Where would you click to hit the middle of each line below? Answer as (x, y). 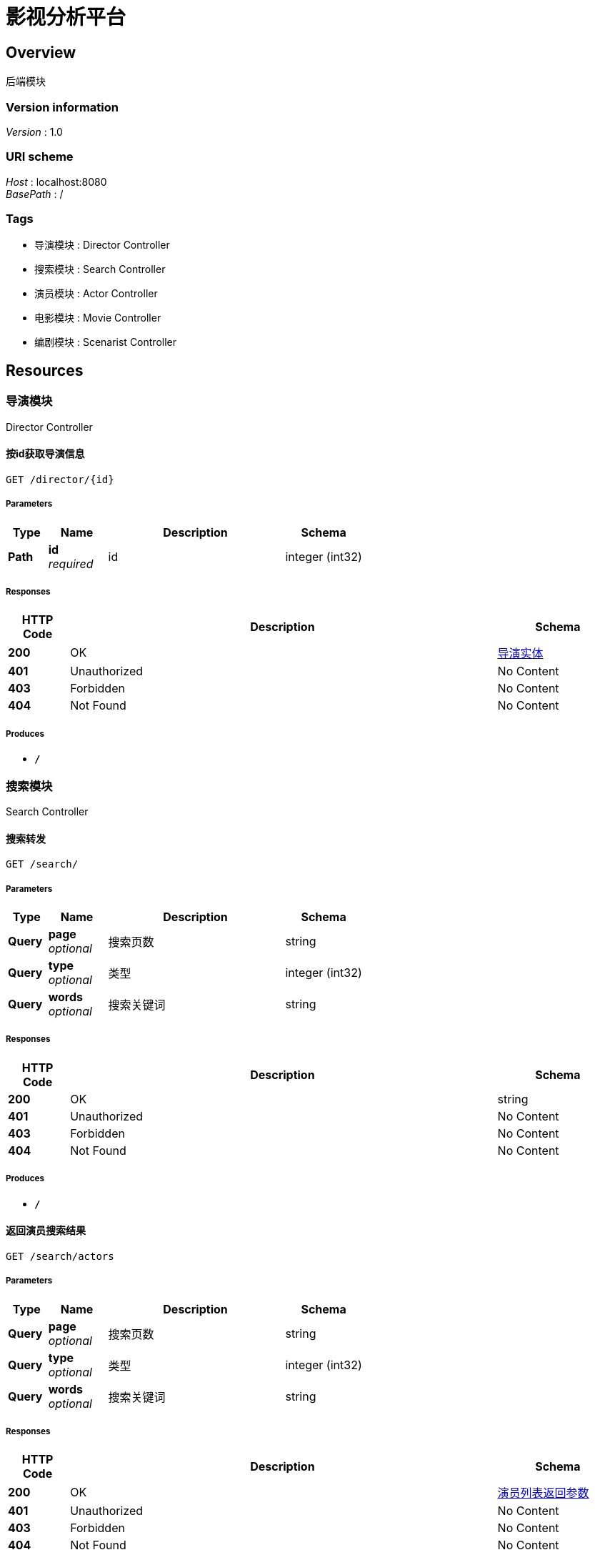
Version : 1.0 (34, 131)
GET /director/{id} (60, 479)
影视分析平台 (66, 17)
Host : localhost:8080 (56, 182)
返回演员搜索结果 (46, 1231)
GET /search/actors (60, 1256)
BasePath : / (35, 194)
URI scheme (40, 157)
